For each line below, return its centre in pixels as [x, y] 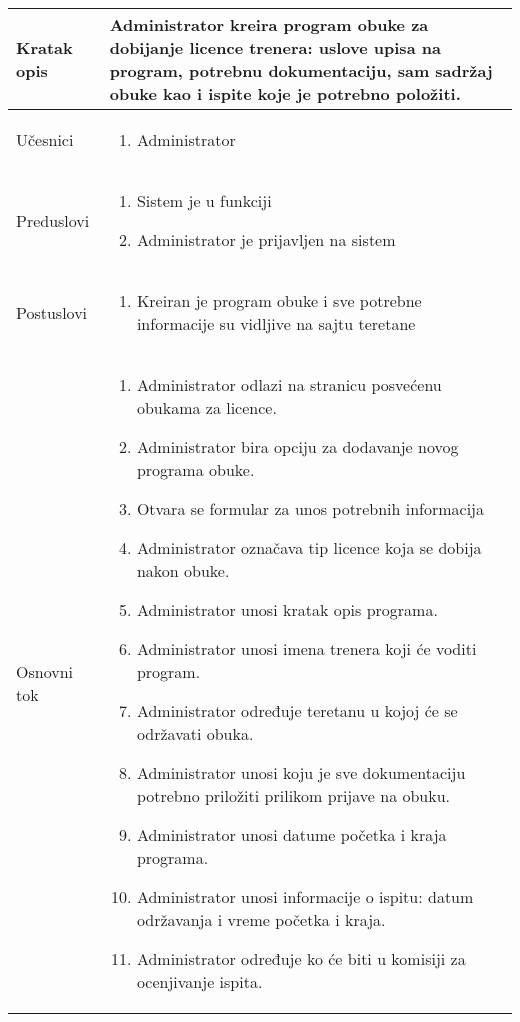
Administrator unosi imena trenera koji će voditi [306, 648]
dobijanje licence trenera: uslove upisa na [275, 47]
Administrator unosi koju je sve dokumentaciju [301, 772]
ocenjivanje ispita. [199, 981]
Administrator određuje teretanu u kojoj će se [297, 710]
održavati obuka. [195, 733]
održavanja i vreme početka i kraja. [261, 919]
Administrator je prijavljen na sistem [266, 239]
